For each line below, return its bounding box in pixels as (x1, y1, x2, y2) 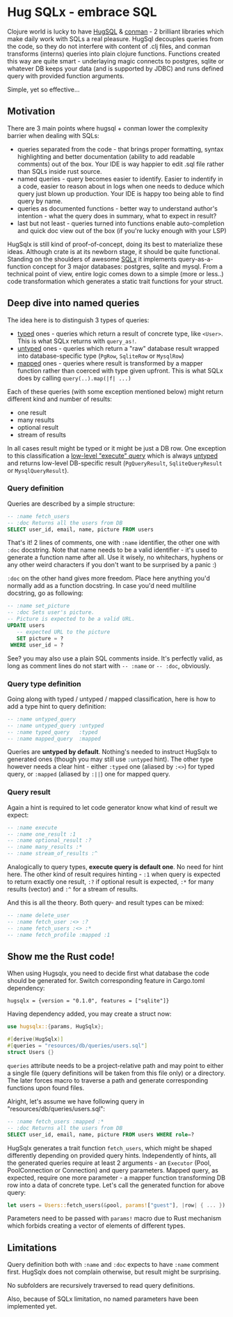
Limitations (7, 1242, 57, 1254)
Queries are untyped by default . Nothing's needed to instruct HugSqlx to (7, 748, 218, 756)
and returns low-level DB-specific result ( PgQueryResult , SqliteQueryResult (7, 458, 223, 467)
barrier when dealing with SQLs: (7, 131, 99, 140)
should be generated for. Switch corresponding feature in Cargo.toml (7, 977, 205, 985)
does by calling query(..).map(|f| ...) (17, 374, 131, 382)
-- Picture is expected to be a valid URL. (7, 615, 136, 623)
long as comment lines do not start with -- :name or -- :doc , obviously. (7, 661, 211, 670)
